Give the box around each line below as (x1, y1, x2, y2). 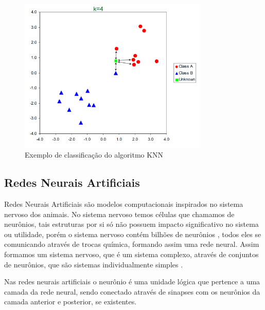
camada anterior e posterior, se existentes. (4, 296, 137, 307)
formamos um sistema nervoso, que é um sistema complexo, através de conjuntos (4, 248, 259, 259)
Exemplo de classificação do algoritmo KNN (25, 149, 164, 160)
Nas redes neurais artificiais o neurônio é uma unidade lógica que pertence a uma (4, 276, 260, 287)
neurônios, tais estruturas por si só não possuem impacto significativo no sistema (4, 219, 259, 229)
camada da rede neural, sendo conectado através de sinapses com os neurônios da (4, 286, 260, 297)
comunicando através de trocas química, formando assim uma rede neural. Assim (4, 239, 259, 249)
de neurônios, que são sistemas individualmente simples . (4, 259, 183, 269)
